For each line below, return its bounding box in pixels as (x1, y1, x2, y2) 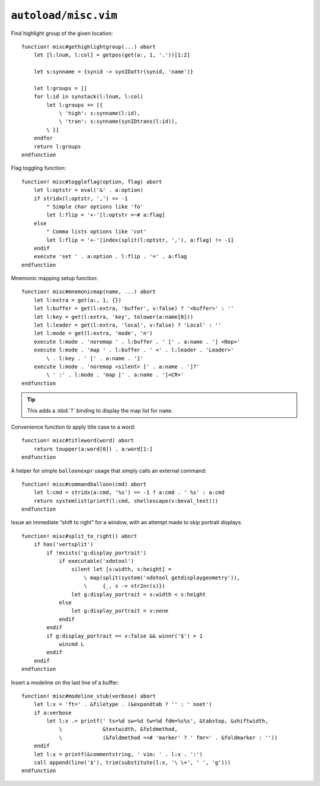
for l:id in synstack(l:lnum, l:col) (33, 93, 143, 100)
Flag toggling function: (11, 164, 66, 172)
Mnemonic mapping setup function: (11, 275, 98, 282)
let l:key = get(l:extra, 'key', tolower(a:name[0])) (33, 313, 194, 320)
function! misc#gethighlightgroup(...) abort (21, 43, 156, 50)
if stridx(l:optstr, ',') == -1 (33, 195, 128, 202)
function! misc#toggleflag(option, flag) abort (21, 178, 162, 185)
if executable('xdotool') (59, 558, 135, 565)
